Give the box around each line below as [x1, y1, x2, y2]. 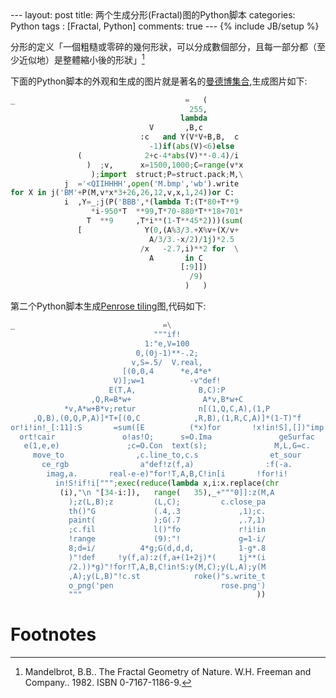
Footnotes [10, 623, 97, 646]
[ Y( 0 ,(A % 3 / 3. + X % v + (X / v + [77, 225, 240, 235]
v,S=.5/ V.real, [131, 357, 203, 367]
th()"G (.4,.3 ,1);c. [68, 506, 267, 516]
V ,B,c [148, 123, 203, 133]
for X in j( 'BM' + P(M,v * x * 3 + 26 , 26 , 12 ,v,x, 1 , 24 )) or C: [10, 188, 235, 198]
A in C [148, 253, 203, 263]
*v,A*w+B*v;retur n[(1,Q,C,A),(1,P [63, 403, 271, 414]
